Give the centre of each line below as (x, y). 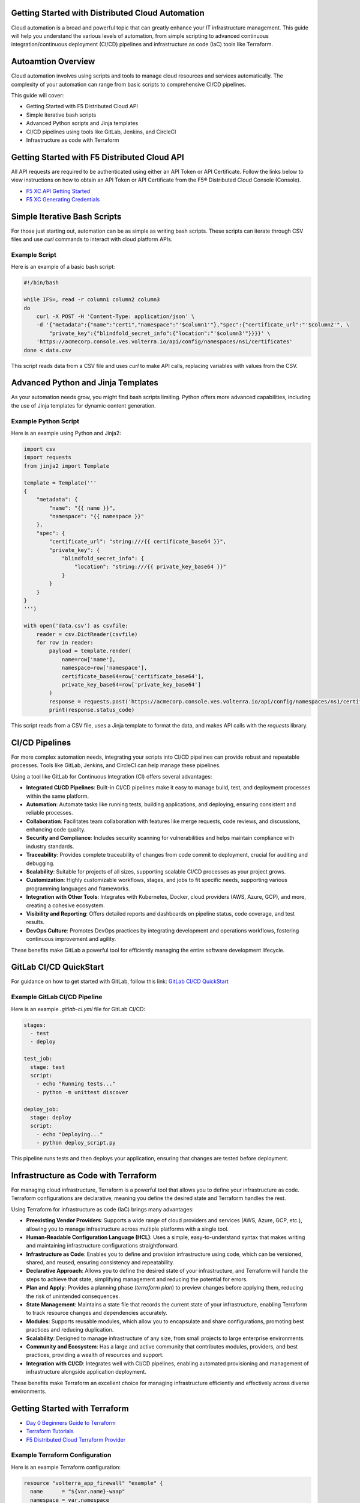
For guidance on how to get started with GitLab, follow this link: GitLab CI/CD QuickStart (120, 981)
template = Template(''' (60, 483)
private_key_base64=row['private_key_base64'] (131, 684)
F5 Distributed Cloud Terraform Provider (76, 1439)
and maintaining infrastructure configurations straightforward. (103, 1246)
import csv (40, 449)
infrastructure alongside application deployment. (86, 1372)
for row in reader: (65, 642)
